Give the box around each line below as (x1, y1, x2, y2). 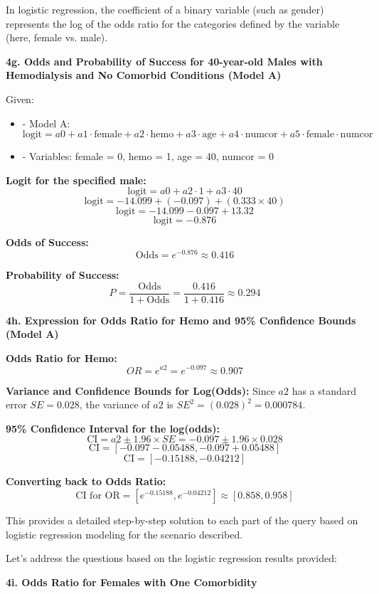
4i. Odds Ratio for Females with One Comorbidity (6, 574, 257, 589)
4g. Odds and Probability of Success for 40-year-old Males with (6, 53, 323, 68)
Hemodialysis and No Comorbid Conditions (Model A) (6, 68, 282, 83)
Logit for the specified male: (6, 172, 146, 187)
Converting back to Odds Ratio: (6, 474, 166, 489)
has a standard (292, 383, 357, 398)
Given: (6, 91, 34, 106)
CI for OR (75, 490, 120, 501)
